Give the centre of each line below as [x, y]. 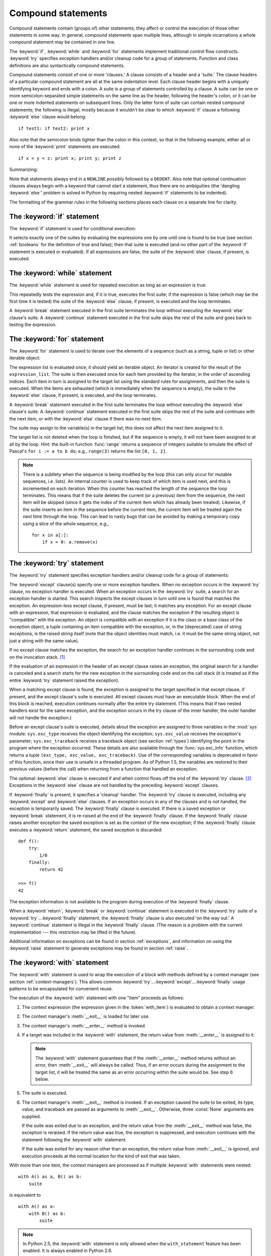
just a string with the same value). [44, 641]
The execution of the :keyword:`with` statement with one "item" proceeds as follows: [97, 998]
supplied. [31, 1116]
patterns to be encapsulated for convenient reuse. [61, 989]
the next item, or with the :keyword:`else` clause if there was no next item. [86, 418]
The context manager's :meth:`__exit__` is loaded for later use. [86, 1016]
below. [42, 1079]
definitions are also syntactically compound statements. [67, 65]
